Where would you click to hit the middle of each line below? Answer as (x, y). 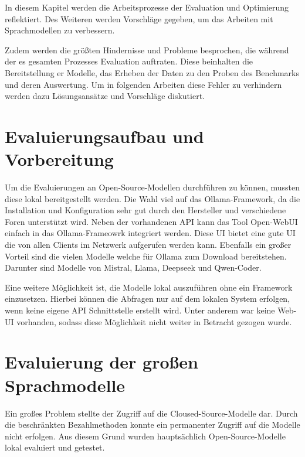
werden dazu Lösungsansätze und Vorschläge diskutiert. (105, 96)
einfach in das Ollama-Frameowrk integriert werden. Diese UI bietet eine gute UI (150, 233)
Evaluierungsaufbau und (104, 136)
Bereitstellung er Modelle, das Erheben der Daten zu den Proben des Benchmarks (152, 72)
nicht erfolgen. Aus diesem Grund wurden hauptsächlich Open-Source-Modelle (145, 436)
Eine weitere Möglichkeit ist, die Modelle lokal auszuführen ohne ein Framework (149, 287)
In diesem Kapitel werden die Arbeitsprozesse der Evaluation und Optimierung (147, 7)
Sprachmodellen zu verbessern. (60, 30)
